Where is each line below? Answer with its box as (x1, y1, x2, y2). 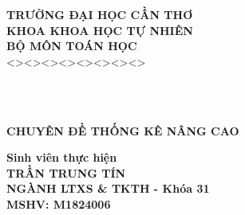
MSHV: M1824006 (6, 195, 111, 212)
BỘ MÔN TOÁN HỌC (6, 37, 137, 54)
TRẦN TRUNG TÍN (6, 164, 126, 181)
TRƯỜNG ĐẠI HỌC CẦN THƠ (6, 6, 193, 22)
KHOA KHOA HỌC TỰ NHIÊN (6, 21, 193, 38)
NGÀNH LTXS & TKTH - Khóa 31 (6, 180, 210, 197)
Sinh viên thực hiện (6, 149, 117, 166)
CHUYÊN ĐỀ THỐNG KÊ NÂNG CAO (6, 122, 239, 139)
